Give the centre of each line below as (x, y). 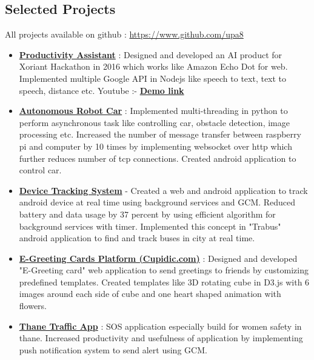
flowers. (33, 306)
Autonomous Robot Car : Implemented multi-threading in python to (153, 111)
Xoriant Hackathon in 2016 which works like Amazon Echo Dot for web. (153, 66)
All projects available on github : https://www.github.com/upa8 (124, 34)
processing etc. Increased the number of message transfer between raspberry (160, 134)
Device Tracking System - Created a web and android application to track (163, 190)
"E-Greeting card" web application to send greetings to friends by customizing (164, 270)
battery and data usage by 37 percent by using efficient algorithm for (147, 214)
